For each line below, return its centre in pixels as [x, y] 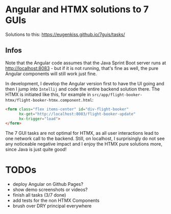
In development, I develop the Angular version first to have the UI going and [85, 83]
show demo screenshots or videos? [50, 189]
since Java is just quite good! [36, 150]
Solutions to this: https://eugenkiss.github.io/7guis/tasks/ [65, 34]
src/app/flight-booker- [117, 95]
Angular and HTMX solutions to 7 [77, 9]
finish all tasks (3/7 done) [39, 195]
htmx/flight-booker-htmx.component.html [49, 100]
